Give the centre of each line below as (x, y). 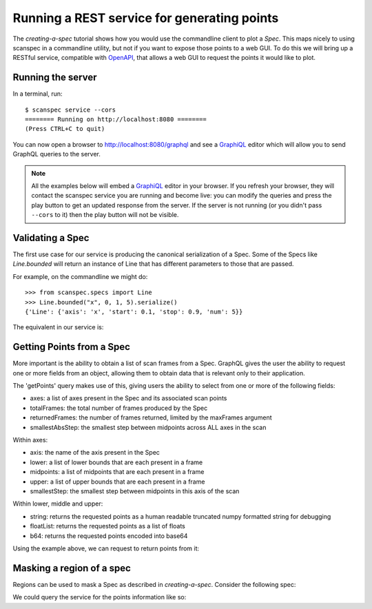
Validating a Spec (51, 238)
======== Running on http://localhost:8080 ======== (116, 120)
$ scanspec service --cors (71, 110)
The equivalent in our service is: (58, 327)
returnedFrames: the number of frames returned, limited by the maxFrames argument (151, 417)
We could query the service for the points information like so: (100, 597)
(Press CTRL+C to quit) (65, 129)
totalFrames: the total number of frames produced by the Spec (119, 408)
